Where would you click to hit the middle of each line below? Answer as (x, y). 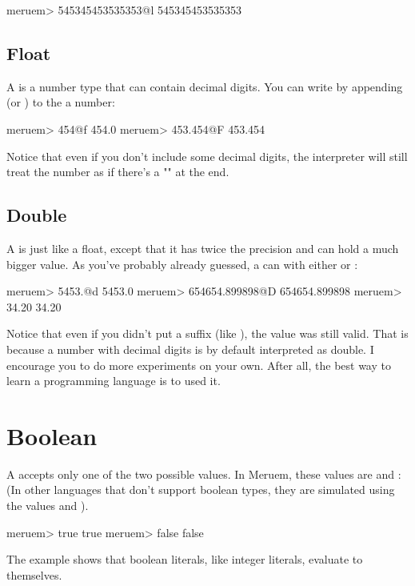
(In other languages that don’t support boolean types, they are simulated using (201, 490)
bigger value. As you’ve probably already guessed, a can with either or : (182, 264)
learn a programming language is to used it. (114, 381)
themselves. (34, 574)
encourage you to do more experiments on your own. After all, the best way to (199, 365)
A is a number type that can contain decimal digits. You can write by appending (205, 86)
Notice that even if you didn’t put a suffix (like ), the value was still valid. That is (207, 333)
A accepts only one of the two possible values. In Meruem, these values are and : (204, 474)
